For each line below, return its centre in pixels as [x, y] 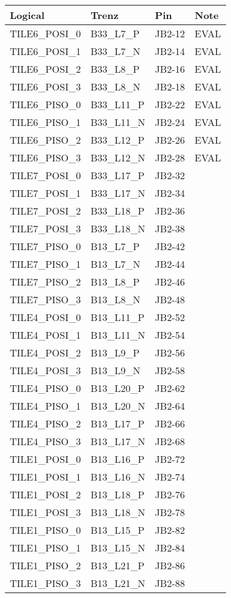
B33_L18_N [118, 228]
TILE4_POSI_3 [46, 370]
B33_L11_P [118, 104]
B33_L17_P [118, 175]
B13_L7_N [116, 264]
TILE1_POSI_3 [46, 512]
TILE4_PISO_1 [46, 406]
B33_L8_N [116, 87]
